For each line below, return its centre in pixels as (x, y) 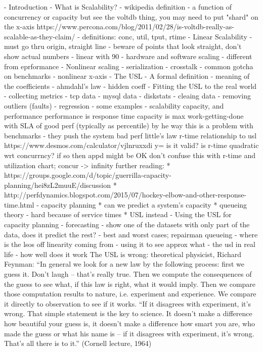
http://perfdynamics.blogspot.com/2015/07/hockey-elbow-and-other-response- (125, 195)
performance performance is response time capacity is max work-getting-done (124, 115)
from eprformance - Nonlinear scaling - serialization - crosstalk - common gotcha (129, 66)
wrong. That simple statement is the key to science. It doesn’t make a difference (128, 313)
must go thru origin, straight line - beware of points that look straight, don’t (123, 46)
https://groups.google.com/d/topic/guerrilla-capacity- (88, 175)
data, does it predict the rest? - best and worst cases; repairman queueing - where (131, 234)
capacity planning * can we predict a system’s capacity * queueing (144, 204)
